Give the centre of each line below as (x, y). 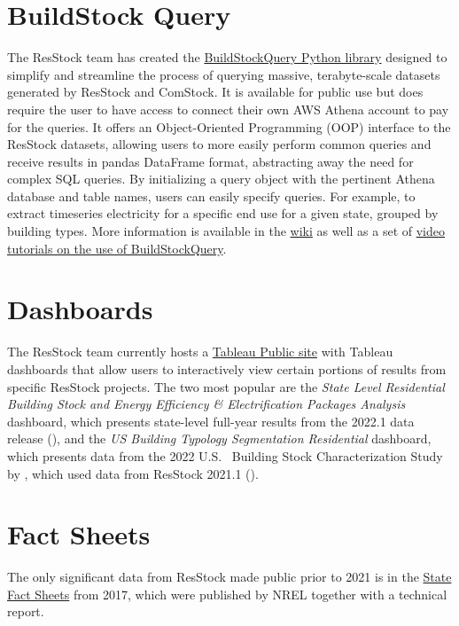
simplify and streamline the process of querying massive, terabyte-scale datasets (224, 74)
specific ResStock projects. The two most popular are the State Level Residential (226, 386)
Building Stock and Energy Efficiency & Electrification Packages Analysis (206, 404)
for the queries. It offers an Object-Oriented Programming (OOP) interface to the (229, 126)
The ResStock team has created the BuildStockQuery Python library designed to (227, 57)
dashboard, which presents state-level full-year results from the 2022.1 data (211, 421)
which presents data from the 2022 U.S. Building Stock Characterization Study (225, 455)
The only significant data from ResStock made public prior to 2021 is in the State (229, 577)
